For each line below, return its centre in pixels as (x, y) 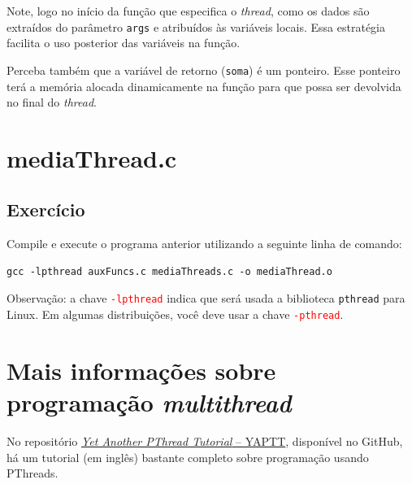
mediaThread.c (92, 157)
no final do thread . (52, 102)
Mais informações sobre (141, 370)
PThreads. (33, 473)
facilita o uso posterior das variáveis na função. (124, 43)
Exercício (46, 209)
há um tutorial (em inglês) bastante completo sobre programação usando (188, 457)
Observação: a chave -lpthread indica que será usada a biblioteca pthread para (206, 298)
